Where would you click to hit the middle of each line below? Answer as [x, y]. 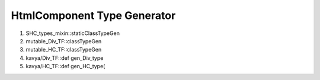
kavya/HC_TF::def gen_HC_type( [65, 66]
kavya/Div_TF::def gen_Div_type [65, 58]
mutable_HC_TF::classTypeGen [64, 50]
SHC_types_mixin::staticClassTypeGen [73, 33]
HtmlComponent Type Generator [93, 15]
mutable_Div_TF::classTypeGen [64, 41]
